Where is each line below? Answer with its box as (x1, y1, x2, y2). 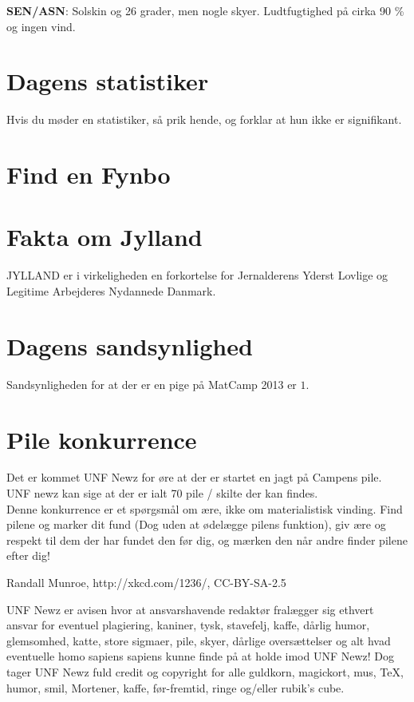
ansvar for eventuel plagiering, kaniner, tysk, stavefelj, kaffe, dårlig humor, (6, 617, 370, 633)
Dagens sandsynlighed (6, 329, 253, 362)
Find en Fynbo (6, 158, 171, 191)
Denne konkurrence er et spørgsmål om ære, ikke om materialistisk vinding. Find (6, 500, 403, 517)
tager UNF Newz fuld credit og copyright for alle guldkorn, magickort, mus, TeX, (6, 663, 404, 680)
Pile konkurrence (6, 422, 197, 455)
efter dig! (6, 547, 50, 564)
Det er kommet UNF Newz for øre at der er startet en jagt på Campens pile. (6, 469, 382, 486)
